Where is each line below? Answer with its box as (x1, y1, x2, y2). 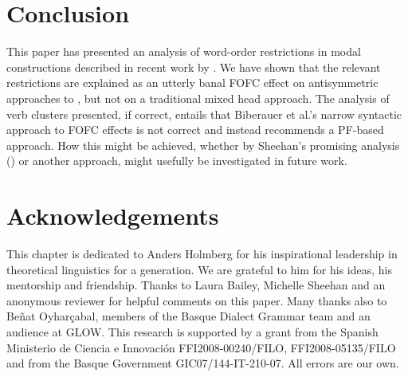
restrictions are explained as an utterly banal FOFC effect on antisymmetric (6, 74, 379, 91)
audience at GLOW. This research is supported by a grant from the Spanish (6, 323, 379, 340)
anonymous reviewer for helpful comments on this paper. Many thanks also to (6, 292, 387, 308)
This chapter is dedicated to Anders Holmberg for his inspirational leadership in (6, 245, 398, 261)
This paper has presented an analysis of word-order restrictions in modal (6, 43, 361, 60)
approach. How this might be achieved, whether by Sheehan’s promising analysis (6, 136, 400, 153)
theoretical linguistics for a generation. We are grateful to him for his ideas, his (6, 261, 393, 277)
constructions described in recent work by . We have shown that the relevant (6, 58, 381, 75)
